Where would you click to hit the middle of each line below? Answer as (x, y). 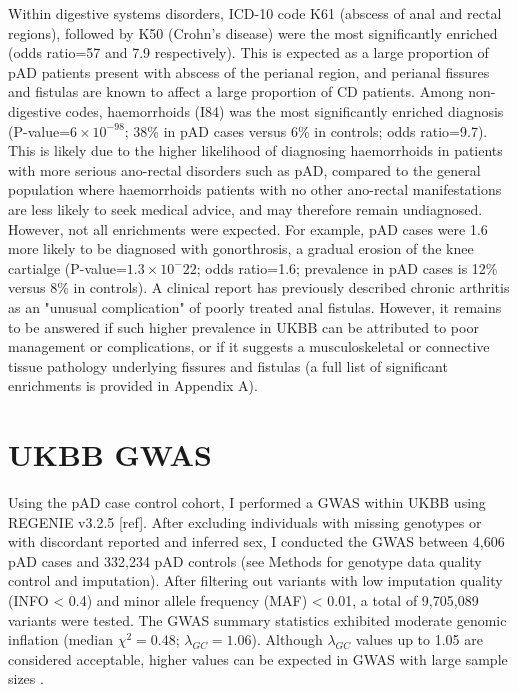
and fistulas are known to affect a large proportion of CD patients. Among (236, 91)
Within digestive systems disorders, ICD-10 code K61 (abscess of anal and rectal (255, 13)
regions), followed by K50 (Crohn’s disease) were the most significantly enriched (253, 32)
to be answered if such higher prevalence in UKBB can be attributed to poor (243, 326)
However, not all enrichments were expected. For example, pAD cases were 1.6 (248, 228)
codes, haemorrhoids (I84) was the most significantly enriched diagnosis (284, 110)
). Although (287, 639)
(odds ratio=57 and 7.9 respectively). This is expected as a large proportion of (248, 52)
